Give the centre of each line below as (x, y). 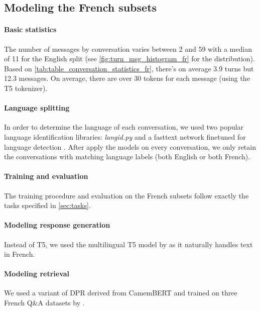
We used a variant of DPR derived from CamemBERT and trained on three (121, 293)
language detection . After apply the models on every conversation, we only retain (130, 146)
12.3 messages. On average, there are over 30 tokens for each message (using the (127, 78)
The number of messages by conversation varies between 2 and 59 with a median (128, 48)
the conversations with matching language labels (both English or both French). (127, 157)
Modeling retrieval (37, 274)
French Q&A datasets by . (44, 303)
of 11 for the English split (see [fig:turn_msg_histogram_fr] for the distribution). (129, 59)
